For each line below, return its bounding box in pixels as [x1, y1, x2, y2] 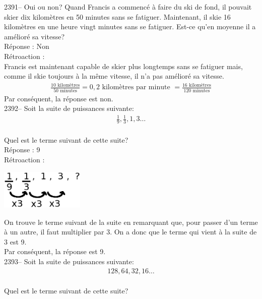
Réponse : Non [4, 41, 49, 51]
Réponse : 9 [4, 144, 40, 155]
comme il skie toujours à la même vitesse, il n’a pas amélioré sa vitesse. [4, 71, 224, 81]
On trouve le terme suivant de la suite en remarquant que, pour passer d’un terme [4, 216, 258, 227]
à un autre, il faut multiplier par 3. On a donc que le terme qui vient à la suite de [4, 226, 257, 237]
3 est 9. [4, 236, 27, 247]
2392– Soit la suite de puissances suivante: [4, 103, 134, 113]
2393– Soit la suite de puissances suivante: [4, 256, 134, 267]
